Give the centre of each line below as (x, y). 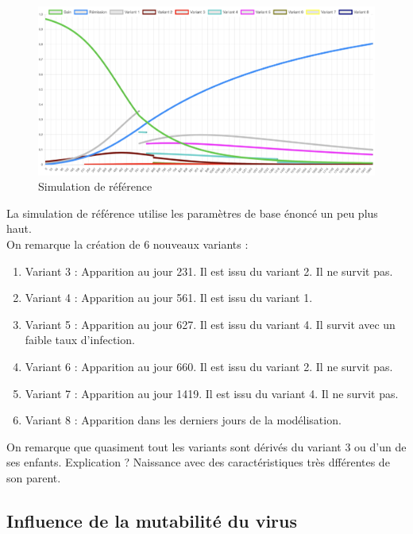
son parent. (34, 477)
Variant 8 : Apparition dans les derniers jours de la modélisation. (183, 420)
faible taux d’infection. (80, 340)
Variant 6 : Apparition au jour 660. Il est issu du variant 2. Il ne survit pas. (209, 366)
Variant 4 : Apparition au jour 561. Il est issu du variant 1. (169, 298)
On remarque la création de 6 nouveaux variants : (127, 244)
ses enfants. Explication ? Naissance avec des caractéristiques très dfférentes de (198, 462)
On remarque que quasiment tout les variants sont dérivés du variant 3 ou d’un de (206, 446)
